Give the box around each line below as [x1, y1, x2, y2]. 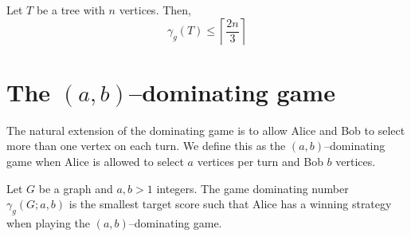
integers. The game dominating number [156, 180, 349, 196]
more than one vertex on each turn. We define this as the [6, 137, 286, 154]
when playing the [6, 214, 91, 231]
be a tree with [36, 2, 105, 18]
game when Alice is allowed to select [6, 152, 184, 169]
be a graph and [38, 180, 113, 196]
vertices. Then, [119, 2, 191, 18]
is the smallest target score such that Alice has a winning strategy [68, 196, 392, 212]
